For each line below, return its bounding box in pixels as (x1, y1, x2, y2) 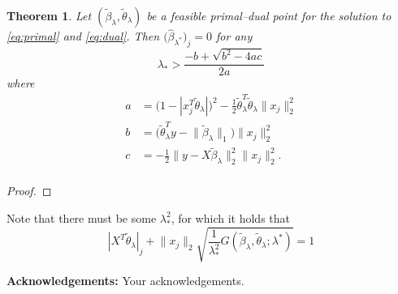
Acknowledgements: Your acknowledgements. (6, 272, 244, 289)
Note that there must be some (6, 209, 157, 226)
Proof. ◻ (6, 182, 52, 199)
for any (216, 28, 253, 45)
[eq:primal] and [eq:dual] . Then (6, 28, 160, 45)
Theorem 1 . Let (6, 7, 92, 23)
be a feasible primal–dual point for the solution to (146, 7, 392, 23)
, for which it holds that (171, 209, 290, 226)
